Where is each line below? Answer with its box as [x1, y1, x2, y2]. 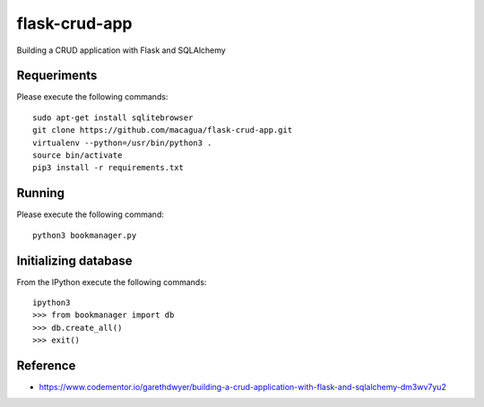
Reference [16, 358, 76, 373]
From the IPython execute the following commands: [16, 276, 207, 287]
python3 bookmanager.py [32, 229, 137, 240]
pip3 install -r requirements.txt [32, 162, 184, 173]
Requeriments [16, 68, 98, 83]
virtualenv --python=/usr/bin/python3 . [32, 137, 212, 148]
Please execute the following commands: [16, 91, 169, 102]
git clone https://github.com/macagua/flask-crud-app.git [32, 126, 293, 135]
